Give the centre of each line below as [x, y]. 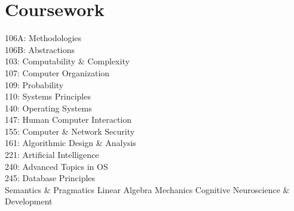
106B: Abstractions [40, 49]
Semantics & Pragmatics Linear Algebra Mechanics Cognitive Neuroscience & [147, 189]
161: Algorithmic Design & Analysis [71, 143]
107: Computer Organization [57, 72]
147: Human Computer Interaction [68, 120]
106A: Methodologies [43, 38]
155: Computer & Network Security [70, 131]
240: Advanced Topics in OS [56, 166]
